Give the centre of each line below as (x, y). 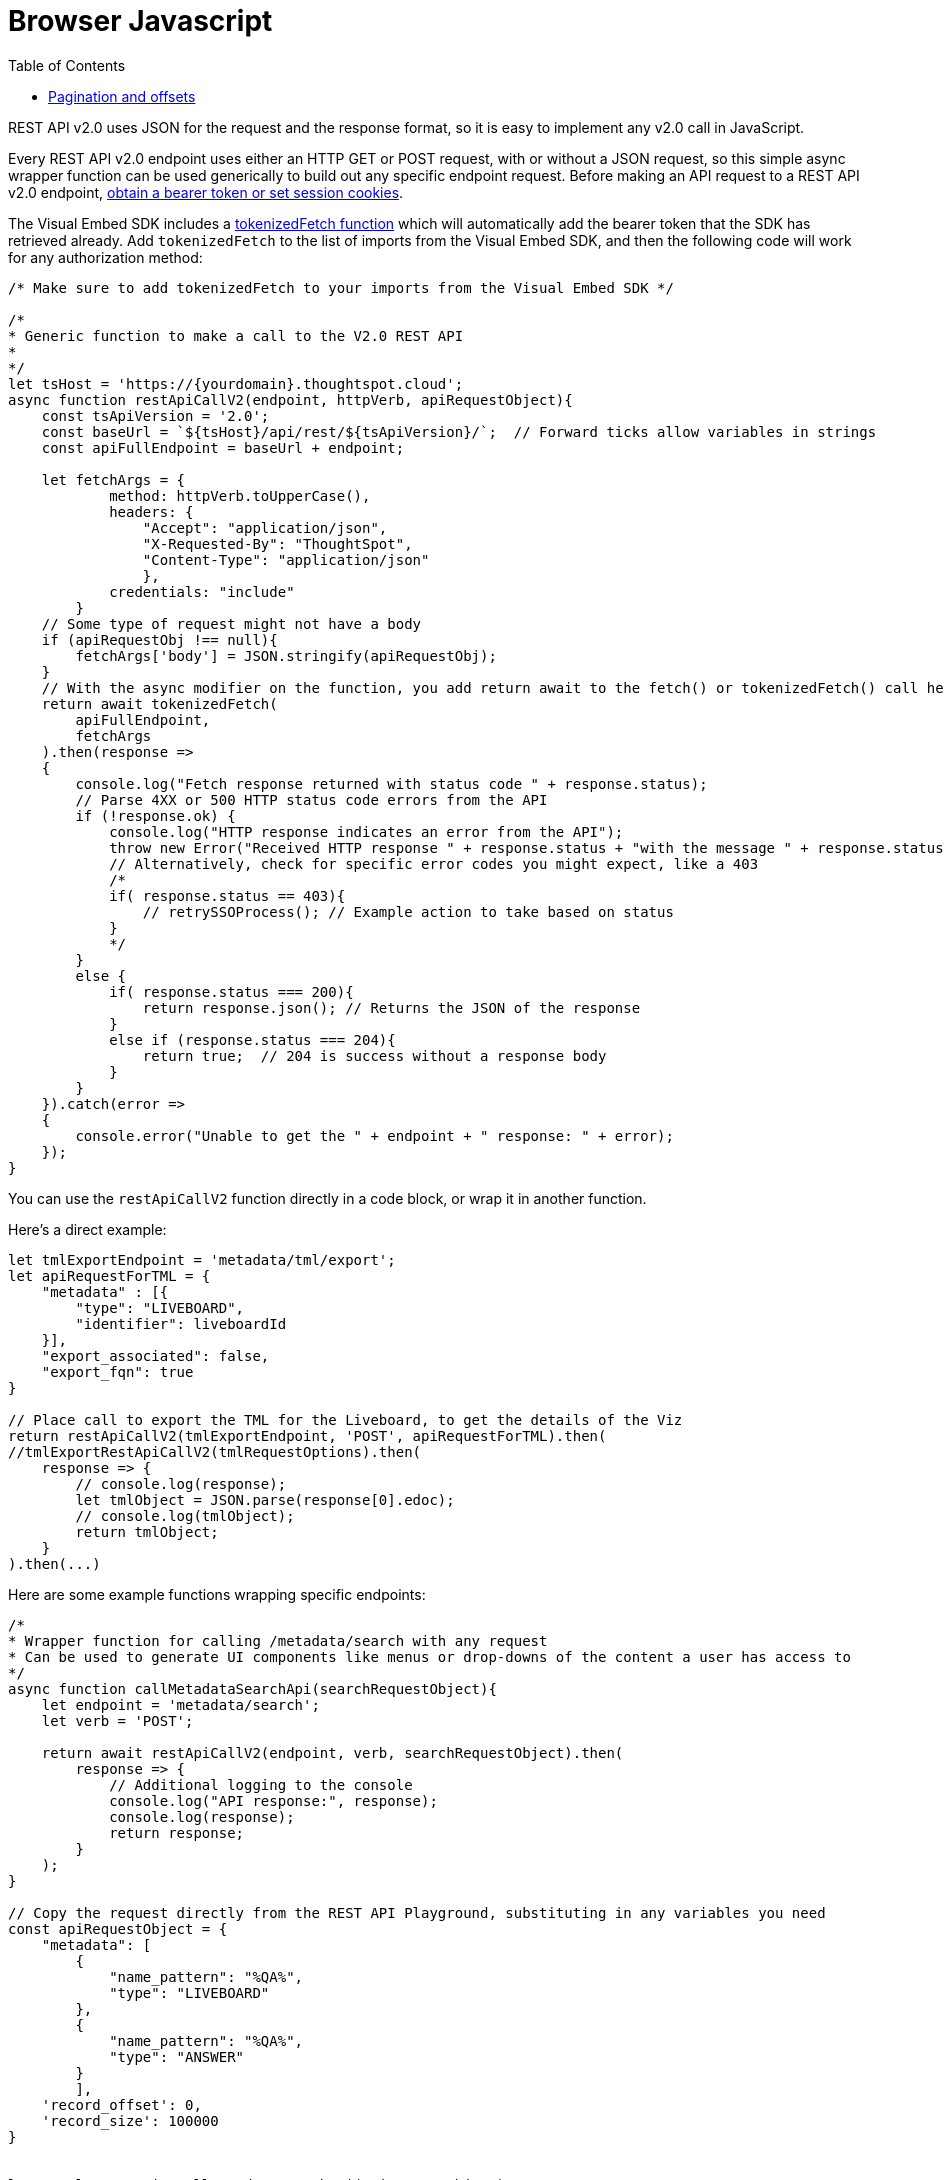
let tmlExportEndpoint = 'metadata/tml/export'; (202, 1259)
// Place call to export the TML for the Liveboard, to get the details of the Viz (345, 1419)
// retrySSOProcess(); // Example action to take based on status (408, 911)
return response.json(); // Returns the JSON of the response (391, 1007)
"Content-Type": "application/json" (286, 559)
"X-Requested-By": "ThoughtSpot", (277, 543)
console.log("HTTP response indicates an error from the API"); (366, 831)
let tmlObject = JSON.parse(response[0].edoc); (265, 1499)
